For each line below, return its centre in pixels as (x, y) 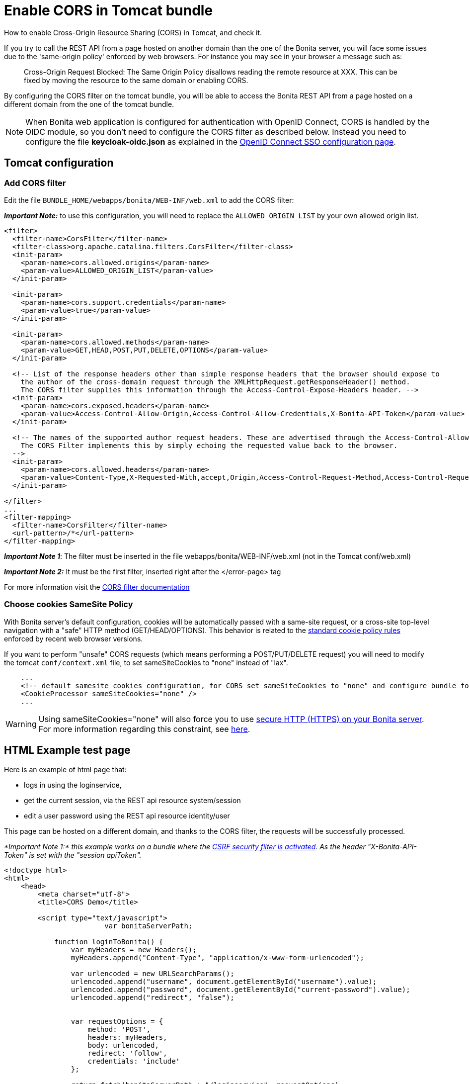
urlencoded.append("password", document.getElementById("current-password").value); (240, 989)
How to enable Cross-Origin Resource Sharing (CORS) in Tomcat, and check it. (133, 32)
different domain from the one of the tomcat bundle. (89, 104)
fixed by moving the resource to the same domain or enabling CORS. (136, 80)
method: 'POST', (119, 1029)
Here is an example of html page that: (65, 769)
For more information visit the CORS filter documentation (97, 587)
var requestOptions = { (117, 1021)
